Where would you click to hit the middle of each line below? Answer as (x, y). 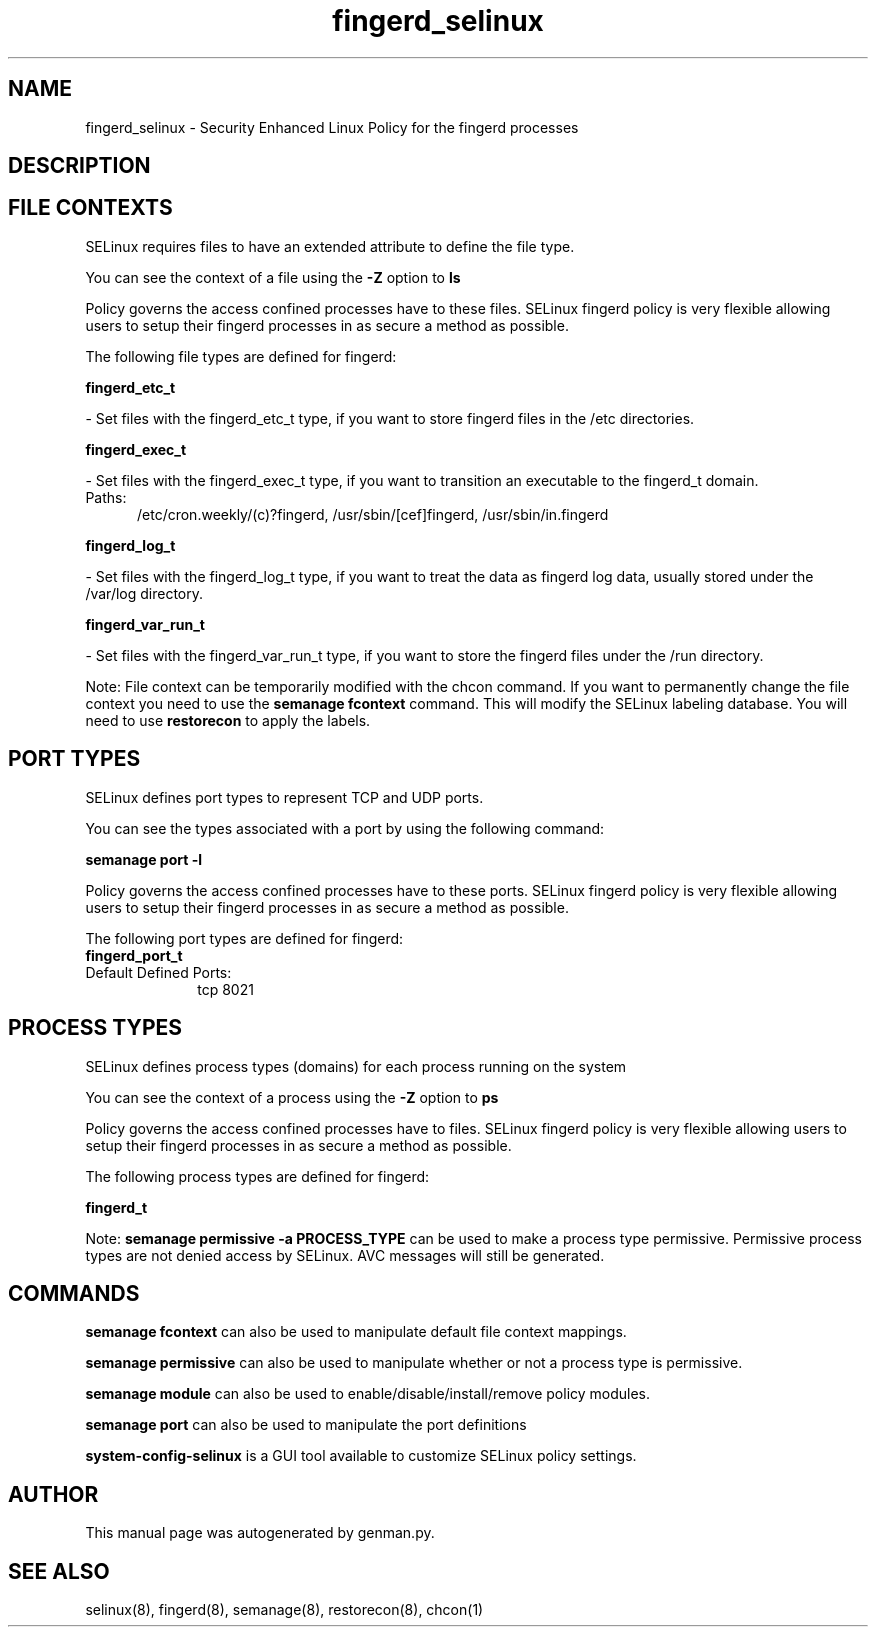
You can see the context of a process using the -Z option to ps (292, 1097)
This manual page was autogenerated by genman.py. (260, 1533)
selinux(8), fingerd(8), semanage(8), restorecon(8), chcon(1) (284, 1610)
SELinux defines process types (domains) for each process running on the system (356, 1066)
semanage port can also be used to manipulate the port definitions (306, 1425)
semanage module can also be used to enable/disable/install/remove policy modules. (368, 1394)
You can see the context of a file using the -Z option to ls (273, 277)
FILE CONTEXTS (90, 208)
